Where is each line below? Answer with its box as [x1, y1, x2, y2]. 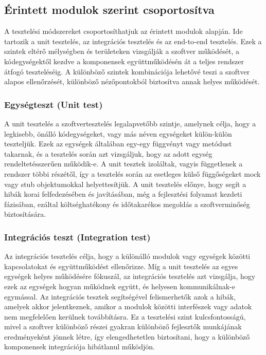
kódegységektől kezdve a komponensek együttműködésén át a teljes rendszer [4, 55, 244, 66]
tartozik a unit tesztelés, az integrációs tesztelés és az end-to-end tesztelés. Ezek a [4, 35, 262, 46]
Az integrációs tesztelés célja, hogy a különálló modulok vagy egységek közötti [4, 251, 251, 261]
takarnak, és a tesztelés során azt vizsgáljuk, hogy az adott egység [4, 148, 212, 159]
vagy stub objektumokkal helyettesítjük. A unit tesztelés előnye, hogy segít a [4, 178, 246, 189]
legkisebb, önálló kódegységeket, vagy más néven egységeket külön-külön [4, 128, 232, 139]
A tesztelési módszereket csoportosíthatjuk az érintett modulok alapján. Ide [4, 26, 243, 36]
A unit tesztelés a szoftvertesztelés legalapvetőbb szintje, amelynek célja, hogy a [4, 118, 256, 128]
